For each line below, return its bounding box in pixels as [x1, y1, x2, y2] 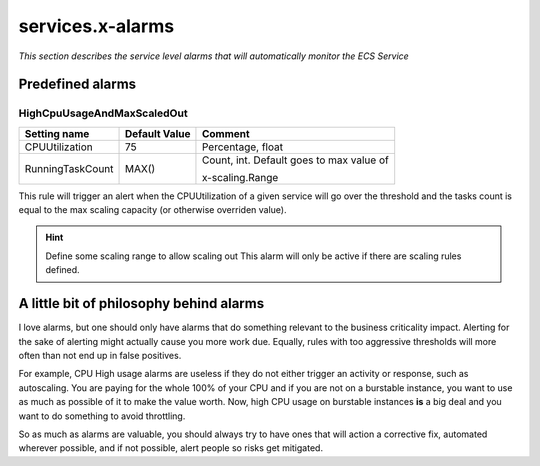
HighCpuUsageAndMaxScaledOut [18, 106, 189, 120]
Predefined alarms [18, 76, 137, 93]
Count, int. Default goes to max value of [201, 153, 389, 167]
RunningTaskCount [24, 161, 114, 175]
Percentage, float [201, 140, 284, 154]
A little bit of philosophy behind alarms [18, 295, 265, 312]
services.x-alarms [18, 15, 175, 37]
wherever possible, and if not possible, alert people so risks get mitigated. [18, 442, 324, 454]
